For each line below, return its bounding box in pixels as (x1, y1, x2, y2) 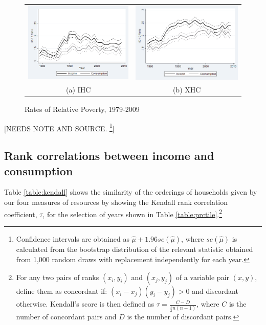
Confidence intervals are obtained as (16, 233, 129, 244)
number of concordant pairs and (16, 311, 117, 321)
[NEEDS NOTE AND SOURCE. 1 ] (4, 121, 115, 133)
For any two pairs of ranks (16, 272, 99, 283)
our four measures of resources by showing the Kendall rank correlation (4, 197, 228, 207)
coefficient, (4, 208, 37, 219)
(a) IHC (66, 84, 91, 95)
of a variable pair (175, 272, 230, 283)
